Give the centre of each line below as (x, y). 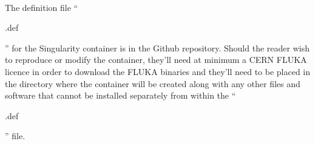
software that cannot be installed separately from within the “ (120, 95)
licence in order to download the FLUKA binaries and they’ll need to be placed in (158, 71)
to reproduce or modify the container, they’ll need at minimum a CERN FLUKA (156, 60)
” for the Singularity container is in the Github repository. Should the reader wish (157, 47)
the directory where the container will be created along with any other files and (153, 83)
